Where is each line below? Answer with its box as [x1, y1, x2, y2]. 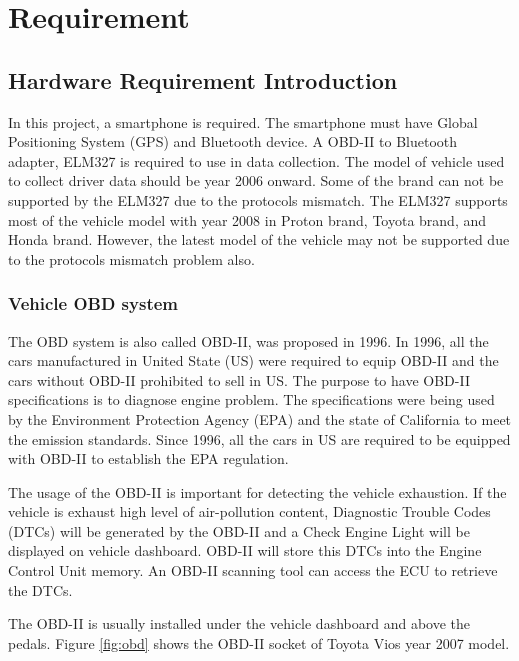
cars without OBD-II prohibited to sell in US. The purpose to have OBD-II [8, 369, 470, 390]
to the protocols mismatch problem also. [8, 248, 255, 269]
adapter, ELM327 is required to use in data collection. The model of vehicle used [8, 150, 505, 171]
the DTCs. [8, 579, 73, 600]
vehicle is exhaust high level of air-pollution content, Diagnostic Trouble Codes [8, 501, 491, 522]
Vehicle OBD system [8, 291, 179, 316]
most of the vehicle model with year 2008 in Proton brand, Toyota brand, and [8, 209, 487, 230]
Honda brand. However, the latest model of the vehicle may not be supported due [8, 229, 510, 250]
